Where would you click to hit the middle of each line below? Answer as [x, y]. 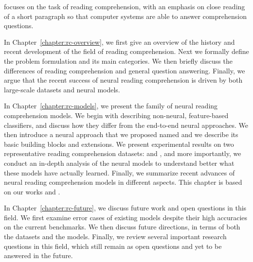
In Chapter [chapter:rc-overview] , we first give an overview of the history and [119, 42]
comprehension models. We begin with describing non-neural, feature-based [116, 115]
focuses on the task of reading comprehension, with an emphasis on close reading [125, 6]
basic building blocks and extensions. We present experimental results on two [119, 144]
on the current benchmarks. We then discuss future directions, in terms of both [122, 227]
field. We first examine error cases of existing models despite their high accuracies [126, 217]
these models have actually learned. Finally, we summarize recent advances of [119, 172]
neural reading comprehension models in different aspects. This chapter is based [123, 182]
